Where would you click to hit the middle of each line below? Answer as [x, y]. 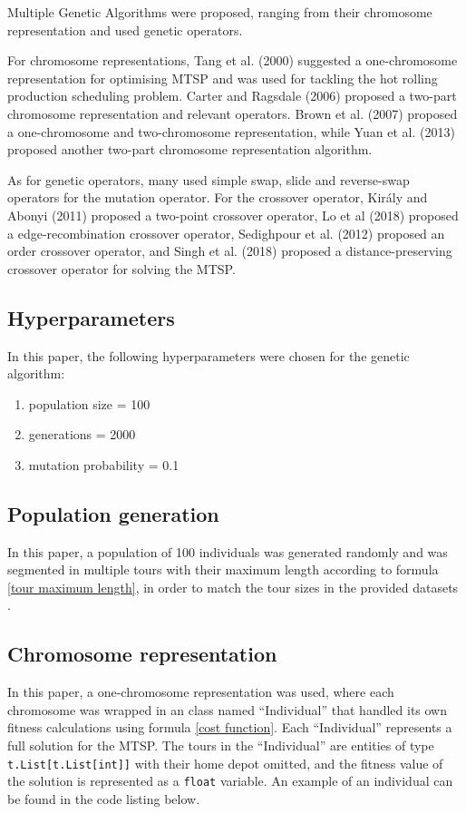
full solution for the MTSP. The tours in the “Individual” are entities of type [221, 745]
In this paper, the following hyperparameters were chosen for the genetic [209, 355]
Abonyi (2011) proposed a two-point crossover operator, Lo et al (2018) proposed [233, 215]
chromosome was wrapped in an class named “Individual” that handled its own [228, 709]
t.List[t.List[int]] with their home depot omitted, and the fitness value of [225, 763]
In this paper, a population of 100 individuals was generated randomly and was [228, 551]
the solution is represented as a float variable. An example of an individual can [230, 781]
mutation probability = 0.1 [104, 464]
